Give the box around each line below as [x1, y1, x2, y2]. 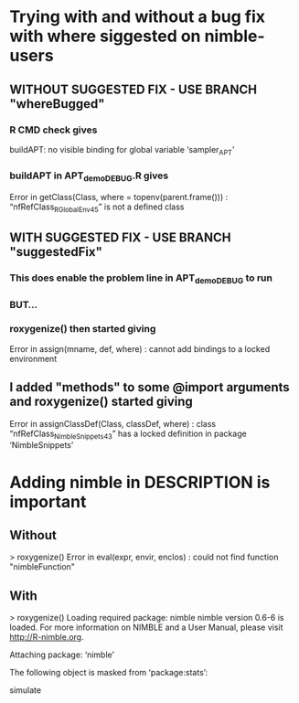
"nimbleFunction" [9, 561, 76, 572]
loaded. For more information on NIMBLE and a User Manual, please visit [9, 622, 283, 633]
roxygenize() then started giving [9, 323, 156, 336]
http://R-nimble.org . [9, 632, 84, 643]
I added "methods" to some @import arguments [9, 379, 290, 395]
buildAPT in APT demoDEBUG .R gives [9, 169, 169, 184]
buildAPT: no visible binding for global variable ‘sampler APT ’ [9, 144, 235, 157]
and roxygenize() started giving [9, 394, 194, 410]
